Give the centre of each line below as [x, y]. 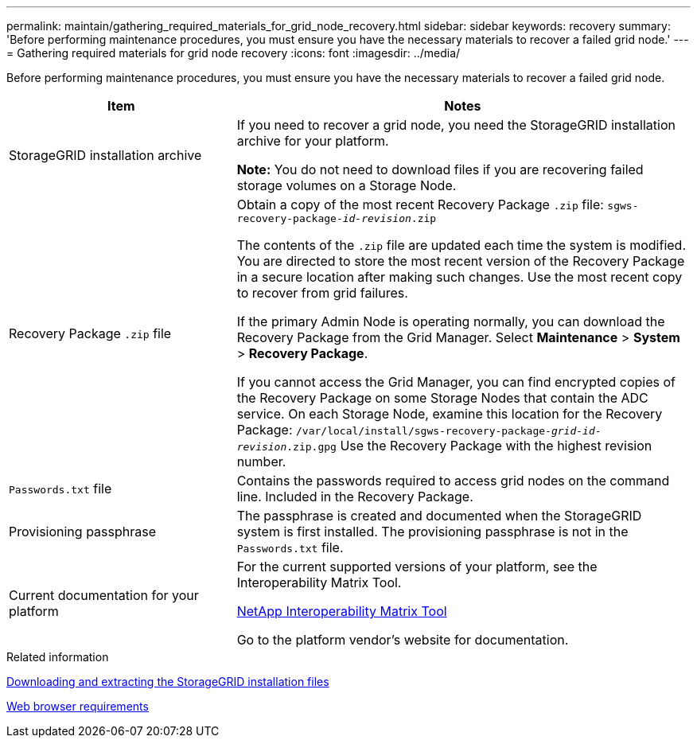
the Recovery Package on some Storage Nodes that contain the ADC [442, 398]
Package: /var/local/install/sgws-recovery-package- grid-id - [419, 430]
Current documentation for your [104, 595]
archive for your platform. [313, 141]
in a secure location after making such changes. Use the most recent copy [459, 277]
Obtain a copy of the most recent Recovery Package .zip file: [420, 205]
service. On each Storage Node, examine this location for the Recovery [450, 414]
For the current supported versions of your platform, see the [417, 567]
